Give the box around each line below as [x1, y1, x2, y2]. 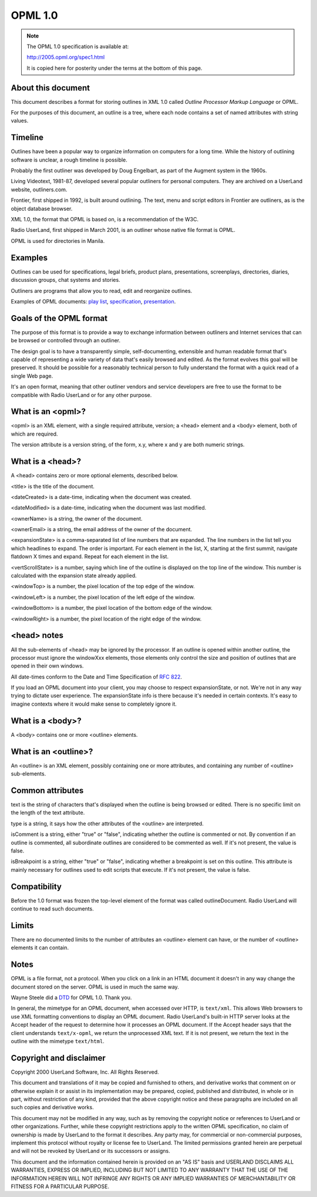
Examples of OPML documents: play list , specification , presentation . [11, 298, 176, 305]
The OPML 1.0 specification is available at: [26, 43, 129, 50]
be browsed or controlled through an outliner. [11, 337, 121, 344]
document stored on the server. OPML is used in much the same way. [11, 983, 179, 990]
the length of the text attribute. [11, 809, 85, 816]
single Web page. [11, 372, 53, 379]
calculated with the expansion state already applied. [11, 572, 137, 579]
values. [11, 117, 29, 124]
